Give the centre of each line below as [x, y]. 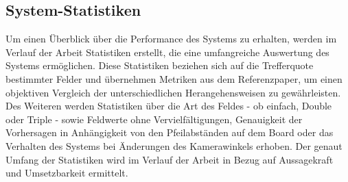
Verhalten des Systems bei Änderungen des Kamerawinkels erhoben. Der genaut [174, 145]
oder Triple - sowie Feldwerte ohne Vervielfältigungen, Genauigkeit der [154, 119]
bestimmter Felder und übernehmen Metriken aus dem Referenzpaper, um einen [174, 78]
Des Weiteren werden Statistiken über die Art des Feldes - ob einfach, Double [169, 106]
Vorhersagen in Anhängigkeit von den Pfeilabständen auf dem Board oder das [170, 132]
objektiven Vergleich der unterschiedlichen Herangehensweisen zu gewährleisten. [173, 92]
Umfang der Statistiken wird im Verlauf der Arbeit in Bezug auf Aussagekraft [170, 159]
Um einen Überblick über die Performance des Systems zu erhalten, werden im [171, 39]
